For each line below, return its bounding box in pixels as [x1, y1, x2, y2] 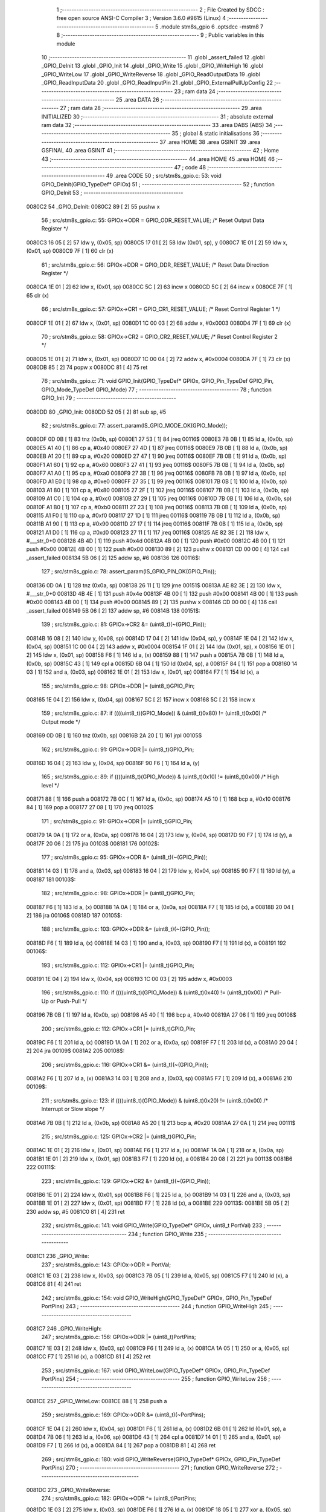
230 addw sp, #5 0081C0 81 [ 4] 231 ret [26, 1208, 125, 1215]
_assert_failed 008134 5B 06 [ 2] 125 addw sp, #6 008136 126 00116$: [26, 554, 200, 561]
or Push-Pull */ [50, 997, 87, 1005]
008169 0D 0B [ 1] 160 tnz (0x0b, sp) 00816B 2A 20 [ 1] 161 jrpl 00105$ [26, 732, 202, 739]
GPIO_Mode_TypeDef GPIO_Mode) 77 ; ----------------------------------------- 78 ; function [41, 386, 272, 393]
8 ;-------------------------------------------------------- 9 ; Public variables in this [56, 31, 264, 39]
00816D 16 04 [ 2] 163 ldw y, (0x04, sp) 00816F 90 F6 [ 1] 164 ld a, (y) [26, 759, 200, 766]
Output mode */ [41, 718, 81, 725]
